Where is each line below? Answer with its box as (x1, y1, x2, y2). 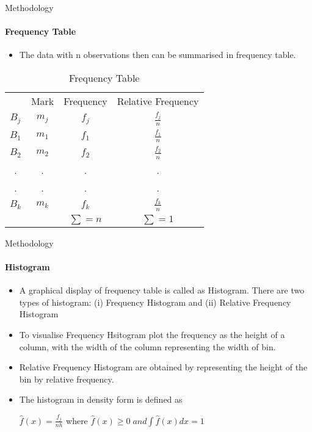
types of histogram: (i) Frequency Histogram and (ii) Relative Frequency (19, 295, 291, 308)
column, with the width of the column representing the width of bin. (19, 340, 276, 353)
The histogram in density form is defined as (19, 393, 183, 406)
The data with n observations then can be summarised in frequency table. (19, 48, 296, 61)
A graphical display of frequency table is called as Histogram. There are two (19, 284, 305, 297)
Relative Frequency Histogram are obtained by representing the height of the (19, 361, 308, 373)
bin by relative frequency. (19, 372, 114, 385)
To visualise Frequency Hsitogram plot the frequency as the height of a (19, 328, 285, 341)
